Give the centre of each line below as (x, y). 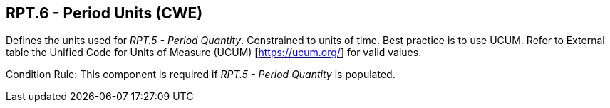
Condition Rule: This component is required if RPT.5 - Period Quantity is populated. (201, 75)
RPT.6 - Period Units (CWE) (104, 13)
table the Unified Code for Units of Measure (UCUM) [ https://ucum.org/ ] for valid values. (214, 53)
